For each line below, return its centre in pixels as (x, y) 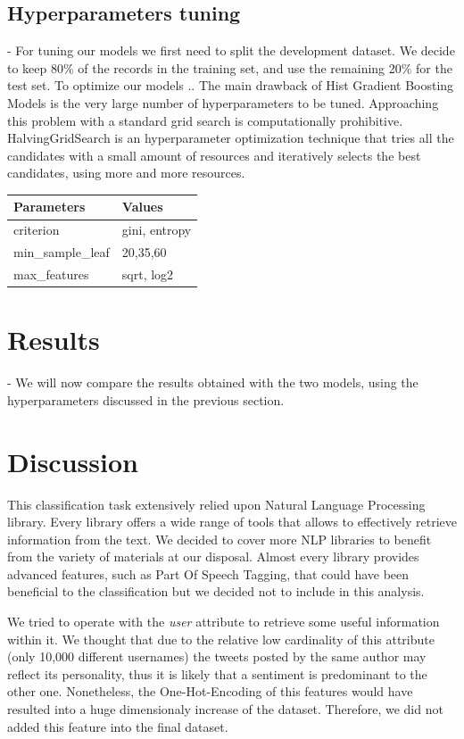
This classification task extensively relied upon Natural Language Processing (216, 504)
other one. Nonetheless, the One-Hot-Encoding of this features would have (210, 691)
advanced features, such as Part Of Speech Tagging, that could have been (208, 573)
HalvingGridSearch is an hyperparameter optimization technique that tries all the (231, 138)
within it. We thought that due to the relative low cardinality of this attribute (221, 639)
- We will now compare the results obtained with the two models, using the (213, 382)
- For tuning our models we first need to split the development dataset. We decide (231, 50)
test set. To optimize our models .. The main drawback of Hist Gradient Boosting (231, 85)
